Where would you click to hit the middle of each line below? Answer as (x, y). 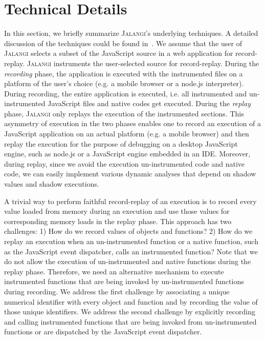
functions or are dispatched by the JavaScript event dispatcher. (103, 332)
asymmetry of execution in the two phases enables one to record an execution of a (133, 123)
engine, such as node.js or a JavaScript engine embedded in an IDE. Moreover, (127, 154)
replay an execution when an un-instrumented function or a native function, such (131, 241)
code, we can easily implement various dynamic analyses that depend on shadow (130, 174)
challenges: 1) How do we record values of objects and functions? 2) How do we (128, 231)
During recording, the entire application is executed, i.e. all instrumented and (126, 93)
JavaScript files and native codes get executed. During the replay (149, 103)
